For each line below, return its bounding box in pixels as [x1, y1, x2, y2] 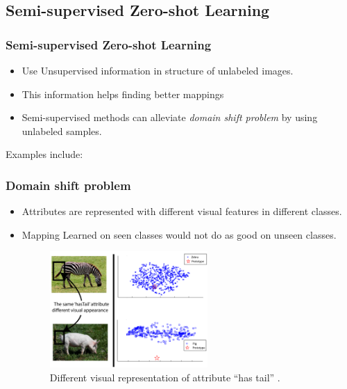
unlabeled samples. [22, 123, 102, 138]
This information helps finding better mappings [22, 86, 224, 101]
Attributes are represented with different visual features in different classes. [22, 204, 342, 219]
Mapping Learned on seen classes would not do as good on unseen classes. [22, 227, 337, 241]
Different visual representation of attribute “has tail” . [49, 370, 280, 384]
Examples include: [6, 147, 83, 161]
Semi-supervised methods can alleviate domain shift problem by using [22, 110, 318, 125]
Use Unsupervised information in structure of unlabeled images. [22, 63, 294, 77]
